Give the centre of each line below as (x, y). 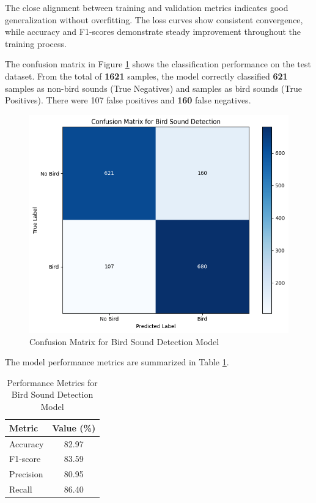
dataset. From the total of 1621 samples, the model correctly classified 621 (146, 76)
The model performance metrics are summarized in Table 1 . (117, 362)
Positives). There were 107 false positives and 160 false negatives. (128, 100)
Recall (21, 489)
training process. (36, 43)
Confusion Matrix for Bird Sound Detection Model (124, 341)
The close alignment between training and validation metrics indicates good (147, 7)
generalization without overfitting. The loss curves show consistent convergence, (154, 19)
